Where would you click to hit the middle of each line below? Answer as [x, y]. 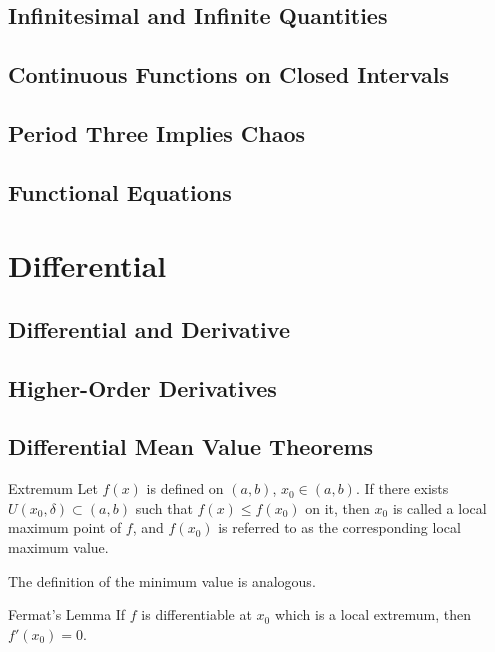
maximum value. [58, 547]
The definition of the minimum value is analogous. [162, 580]
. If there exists [402, 488]
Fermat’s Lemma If [67, 614]
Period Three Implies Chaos [157, 132]
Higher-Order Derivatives [142, 387]
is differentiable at [196, 614]
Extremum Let [53, 488]
